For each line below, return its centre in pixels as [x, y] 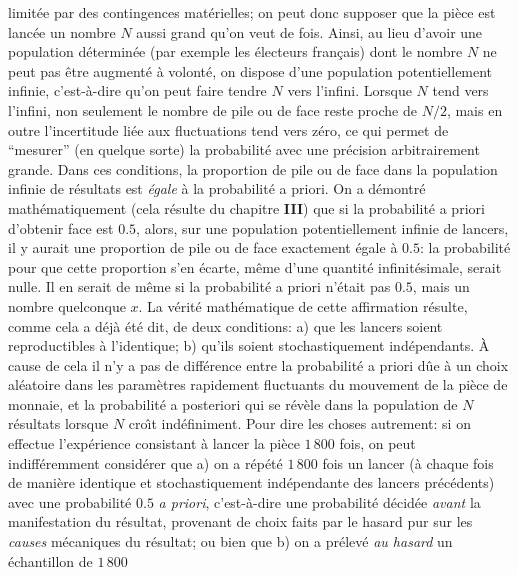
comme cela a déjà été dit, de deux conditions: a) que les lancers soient [225, 325]
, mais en [474, 109]
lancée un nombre [62, 31]
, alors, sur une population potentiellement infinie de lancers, [322, 227]
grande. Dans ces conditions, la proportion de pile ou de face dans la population [253, 168]
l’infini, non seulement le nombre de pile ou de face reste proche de [212, 109]
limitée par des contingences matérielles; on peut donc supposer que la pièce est [252, 12]
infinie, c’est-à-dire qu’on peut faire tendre [137, 90]
